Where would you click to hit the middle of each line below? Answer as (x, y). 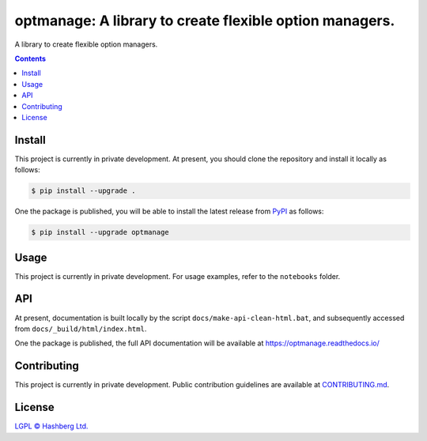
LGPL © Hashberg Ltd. (51, 426)
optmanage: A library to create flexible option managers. (205, 21)
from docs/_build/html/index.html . (81, 329)
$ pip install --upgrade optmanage (100, 232)
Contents (30, 58)
